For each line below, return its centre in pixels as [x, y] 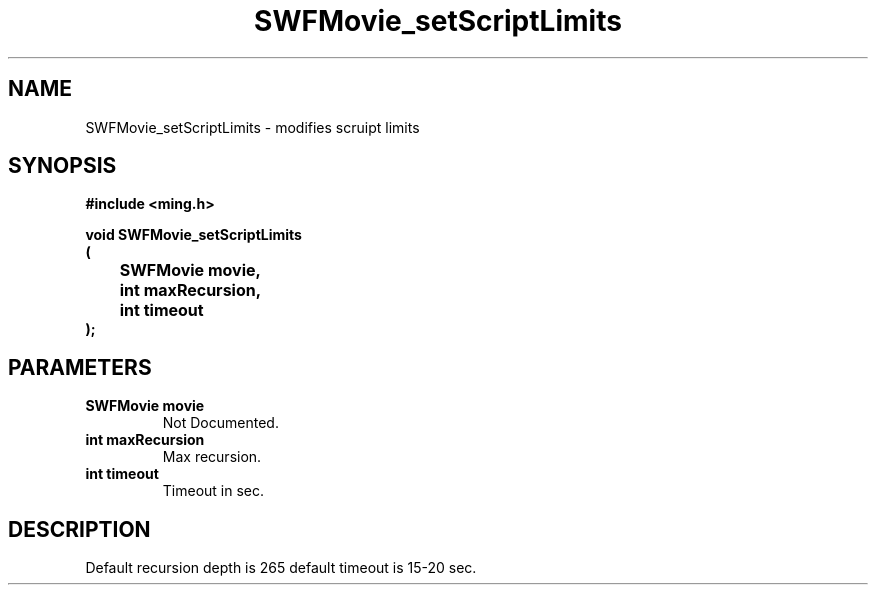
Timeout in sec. [213, 491]
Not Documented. [220, 423]
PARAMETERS [80, 367]
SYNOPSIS [62, 166]
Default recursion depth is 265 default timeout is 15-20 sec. [281, 568]
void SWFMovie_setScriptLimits [193, 235]
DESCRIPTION [79, 529]
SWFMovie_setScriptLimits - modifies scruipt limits [252, 127]
